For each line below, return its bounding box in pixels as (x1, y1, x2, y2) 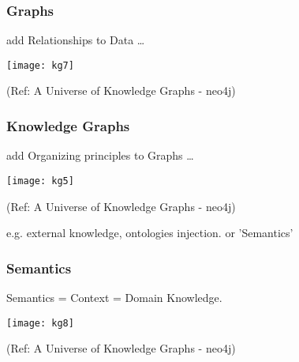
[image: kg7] (6, 59, 74, 71)
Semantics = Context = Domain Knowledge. (6, 288, 222, 305)
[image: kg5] (6, 175, 74, 187)
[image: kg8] (6, 317, 74, 329)
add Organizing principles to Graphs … (6, 147, 194, 164)
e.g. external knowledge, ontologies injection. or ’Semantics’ (6, 224, 293, 241)
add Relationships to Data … (6, 32, 145, 48)
